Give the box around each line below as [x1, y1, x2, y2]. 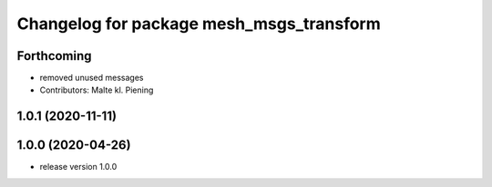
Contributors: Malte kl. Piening [39, 84, 154, 95]
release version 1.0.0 [39, 162, 118, 172]
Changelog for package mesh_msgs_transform [16, 14, 382, 34]
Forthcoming [16, 48, 92, 64]
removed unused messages [39, 73, 144, 84]
